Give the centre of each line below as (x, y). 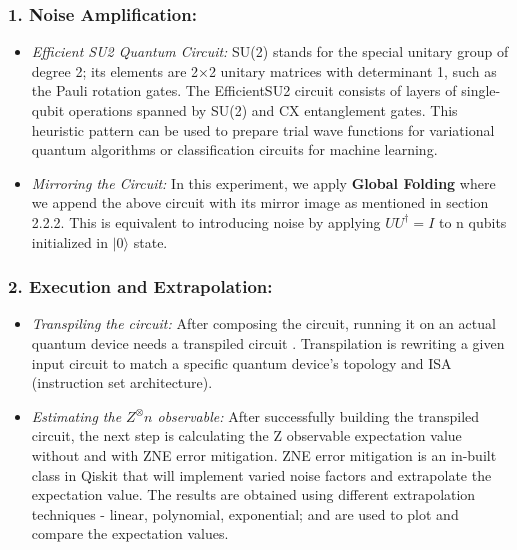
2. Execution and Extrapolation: (140, 286)
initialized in (70, 241)
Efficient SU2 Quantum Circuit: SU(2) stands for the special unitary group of (270, 51)
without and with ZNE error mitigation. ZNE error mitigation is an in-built (264, 454)
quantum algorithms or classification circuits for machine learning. (234, 149)
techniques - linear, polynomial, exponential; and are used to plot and (245, 513)
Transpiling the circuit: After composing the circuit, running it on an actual (263, 323)
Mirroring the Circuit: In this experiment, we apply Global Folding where (263, 182)
